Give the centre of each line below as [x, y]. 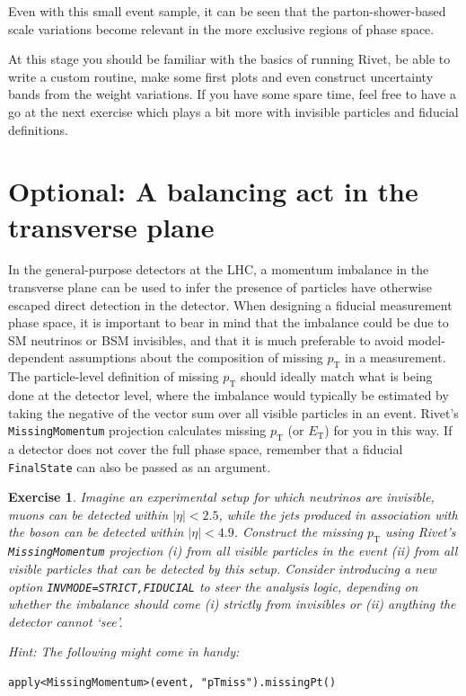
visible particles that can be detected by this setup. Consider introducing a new [222, 568]
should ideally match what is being [336, 376]
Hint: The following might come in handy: [124, 651]
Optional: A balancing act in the [213, 191]
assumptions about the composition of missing [196, 357]
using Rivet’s [420, 532]
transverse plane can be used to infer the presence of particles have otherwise [220, 287]
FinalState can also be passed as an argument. [140, 466]
